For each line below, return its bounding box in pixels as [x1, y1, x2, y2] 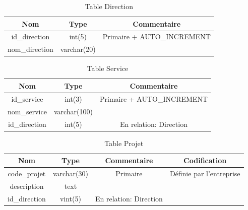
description [10, 180, 44, 191]
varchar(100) [53, 106, 93, 116]
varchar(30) [52, 168, 88, 179]
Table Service [87, 63, 129, 74]
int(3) [65, 93, 82, 104]
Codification [183, 155, 227, 166]
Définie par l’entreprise [169, 168, 240, 179]
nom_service [8, 106, 47, 116]
